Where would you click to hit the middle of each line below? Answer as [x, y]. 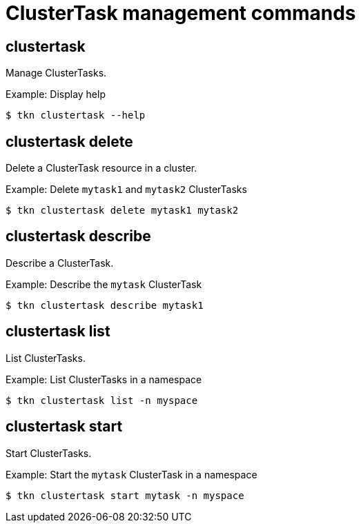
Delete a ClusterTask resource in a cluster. [101, 168]
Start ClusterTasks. [49, 453]
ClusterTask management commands [181, 13]
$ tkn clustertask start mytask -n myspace [125, 495]
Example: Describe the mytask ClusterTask [104, 284]
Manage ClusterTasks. [56, 73]
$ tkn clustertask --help [76, 115]
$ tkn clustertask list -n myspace [102, 400]
